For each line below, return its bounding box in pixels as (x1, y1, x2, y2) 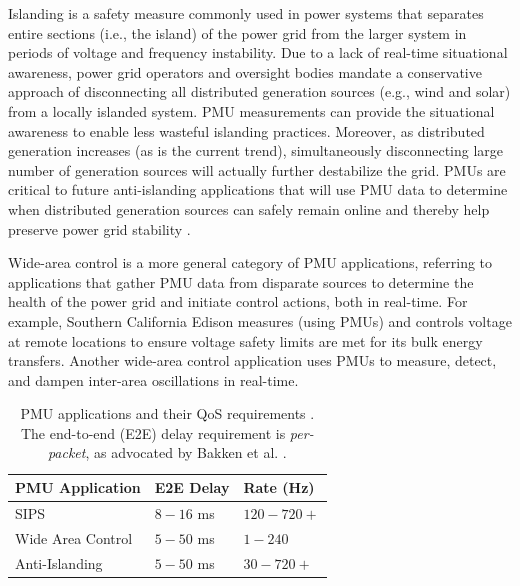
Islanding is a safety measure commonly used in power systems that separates (8, 3, 484, 23)
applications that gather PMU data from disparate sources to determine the (8, 271, 474, 292)
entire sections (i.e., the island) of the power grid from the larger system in (8, 22, 467, 43)
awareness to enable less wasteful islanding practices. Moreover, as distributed (8, 120, 485, 141)
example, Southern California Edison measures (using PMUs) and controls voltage (8, 310, 512, 331)
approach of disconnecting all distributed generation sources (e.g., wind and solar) (8, 81, 511, 102)
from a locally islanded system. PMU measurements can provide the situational (8, 100, 495, 121)
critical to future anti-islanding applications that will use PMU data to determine (8, 179, 508, 200)
